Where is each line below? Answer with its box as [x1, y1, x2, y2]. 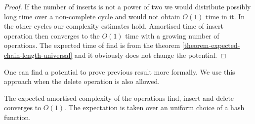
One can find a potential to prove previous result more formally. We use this [4, 66, 235, 77]
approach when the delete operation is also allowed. [4, 76, 160, 86]
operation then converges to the [4, 30, 100, 41]
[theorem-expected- [182, 40, 240, 50]
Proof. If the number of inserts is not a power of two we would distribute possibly [4, 1, 251, 11]
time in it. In [206, 11, 245, 21]
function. [4, 112, 31, 122]
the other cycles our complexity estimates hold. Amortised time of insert [4, 21, 223, 31]
